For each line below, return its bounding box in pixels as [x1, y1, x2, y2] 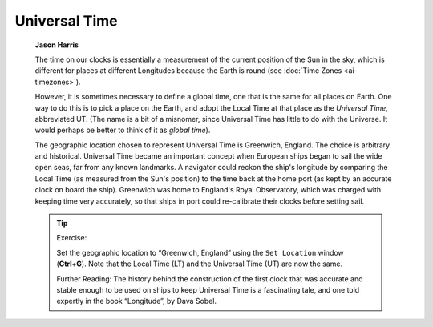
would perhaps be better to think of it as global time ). [34, 125, 211, 135]
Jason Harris [34, 40, 79, 50]
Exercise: [56, 233, 87, 243]
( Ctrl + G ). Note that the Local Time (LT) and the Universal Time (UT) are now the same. [56, 259, 343, 268]
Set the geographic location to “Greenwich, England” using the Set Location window [56, 248, 344, 257]
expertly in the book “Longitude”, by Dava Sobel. [56, 297, 216, 306]
